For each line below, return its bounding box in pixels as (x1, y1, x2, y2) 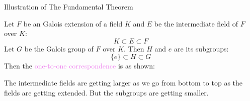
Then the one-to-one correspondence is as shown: (4, 60, 155, 71)
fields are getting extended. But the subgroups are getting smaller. (4, 87, 209, 97)
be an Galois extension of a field (23, 18, 123, 28)
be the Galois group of (24, 43, 94, 53)
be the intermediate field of (154, 18, 238, 28)
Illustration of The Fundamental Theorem (4, 1, 133, 11)
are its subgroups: (174, 43, 229, 53)
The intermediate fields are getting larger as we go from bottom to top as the (4, 77, 243, 87)
